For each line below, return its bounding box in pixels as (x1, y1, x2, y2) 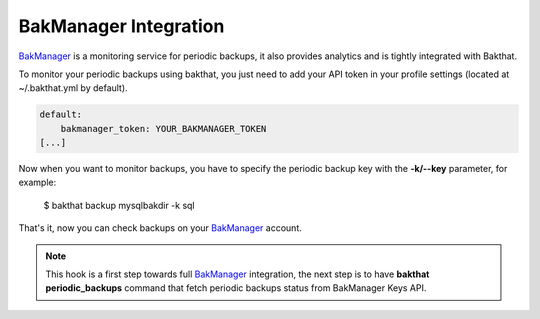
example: (18, 176, 57, 189)
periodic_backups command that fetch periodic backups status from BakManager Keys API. (45, 282, 427, 294)
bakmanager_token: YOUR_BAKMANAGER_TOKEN (60, 123, 267, 134)
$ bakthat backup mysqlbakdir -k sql (43, 199, 195, 211)
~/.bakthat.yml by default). (18, 82, 129, 94)
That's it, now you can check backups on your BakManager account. (18, 222, 302, 234)
